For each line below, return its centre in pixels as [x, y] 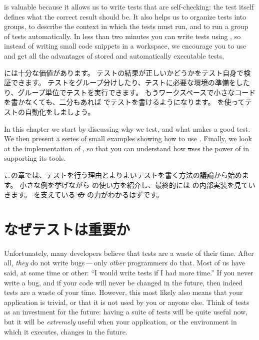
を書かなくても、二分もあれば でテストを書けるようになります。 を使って [124, 102]
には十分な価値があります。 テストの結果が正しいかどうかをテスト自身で [124, 72]
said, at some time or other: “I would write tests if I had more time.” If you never [129, 272]
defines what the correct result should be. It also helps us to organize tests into [125, 16]
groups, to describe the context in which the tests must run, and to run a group [126, 26]
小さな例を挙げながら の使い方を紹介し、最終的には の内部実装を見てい [137, 185]
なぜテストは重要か [67, 229]
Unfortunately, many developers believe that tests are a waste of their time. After [129, 253]
